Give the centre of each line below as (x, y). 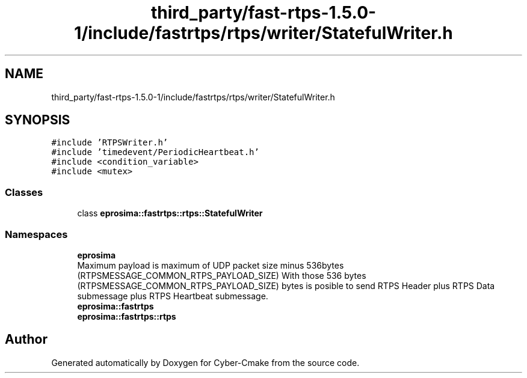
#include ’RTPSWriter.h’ (110, 143)
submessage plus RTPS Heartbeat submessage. (173, 296)
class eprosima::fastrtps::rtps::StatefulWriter (170, 213)
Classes (24, 192)
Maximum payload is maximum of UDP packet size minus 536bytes (211, 265)
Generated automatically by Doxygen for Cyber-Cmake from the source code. (205, 362)
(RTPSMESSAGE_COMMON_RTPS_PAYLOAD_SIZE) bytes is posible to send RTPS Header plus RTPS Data (286, 285)
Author (26, 340)
